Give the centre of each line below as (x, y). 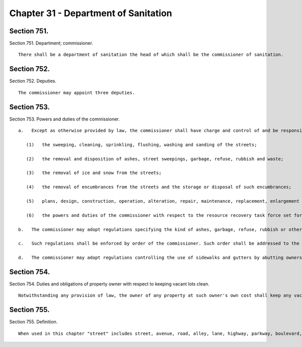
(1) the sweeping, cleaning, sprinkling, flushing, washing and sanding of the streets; (141, 144)
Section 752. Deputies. (33, 81)
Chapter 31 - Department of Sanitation (91, 13)
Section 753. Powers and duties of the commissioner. (65, 119)
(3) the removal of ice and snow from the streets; (94, 173)
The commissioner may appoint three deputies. (77, 93)
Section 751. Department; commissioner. (51, 43)
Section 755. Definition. (33, 322)
